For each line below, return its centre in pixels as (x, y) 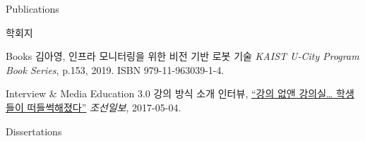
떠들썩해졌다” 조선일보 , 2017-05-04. (104, 107)
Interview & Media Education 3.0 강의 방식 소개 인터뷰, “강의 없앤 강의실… (169, 93)
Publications (32, 8)
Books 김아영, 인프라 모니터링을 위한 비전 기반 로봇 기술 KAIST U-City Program (182, 56)
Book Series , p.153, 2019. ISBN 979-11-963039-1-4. (115, 69)
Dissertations (34, 131)
